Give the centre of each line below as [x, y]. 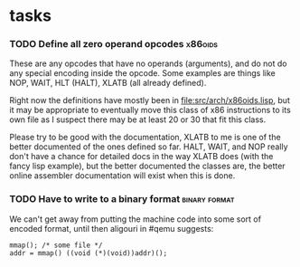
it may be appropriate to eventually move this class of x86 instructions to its [150, 110]
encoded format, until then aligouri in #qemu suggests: [112, 228]
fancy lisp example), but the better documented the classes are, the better [148, 166]
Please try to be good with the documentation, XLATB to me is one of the [145, 138]
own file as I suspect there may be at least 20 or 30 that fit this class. [138, 119]
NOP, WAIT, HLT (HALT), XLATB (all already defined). [108, 83]
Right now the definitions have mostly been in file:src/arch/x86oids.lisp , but [150, 100]
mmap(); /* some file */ [56, 245]
